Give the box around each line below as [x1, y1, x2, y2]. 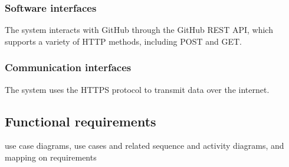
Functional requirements [5, 112, 156, 130]
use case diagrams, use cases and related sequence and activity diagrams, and [5, 139, 284, 152]
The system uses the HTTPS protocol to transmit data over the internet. [5, 83, 270, 95]
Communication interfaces [5, 60, 132, 75]
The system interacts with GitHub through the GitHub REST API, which [5, 24, 273, 36]
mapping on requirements [5, 151, 97, 163]
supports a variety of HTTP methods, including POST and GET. [5, 35, 242, 47]
